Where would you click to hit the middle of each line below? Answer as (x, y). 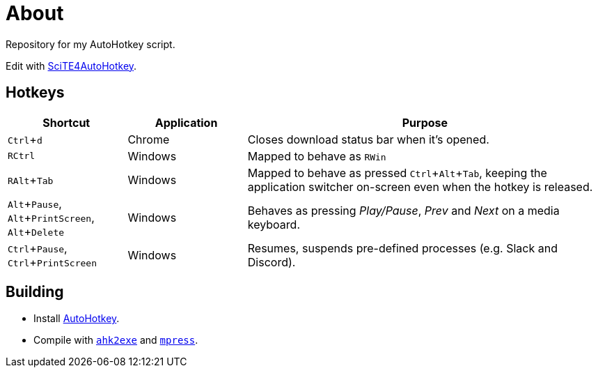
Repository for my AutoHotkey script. (91, 44)
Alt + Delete (36, 231)
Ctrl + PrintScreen (52, 262)
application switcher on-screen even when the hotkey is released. (420, 186)
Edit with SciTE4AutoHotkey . (71, 66)
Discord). (272, 262)
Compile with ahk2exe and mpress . (116, 340)
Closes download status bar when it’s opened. (368, 139)
